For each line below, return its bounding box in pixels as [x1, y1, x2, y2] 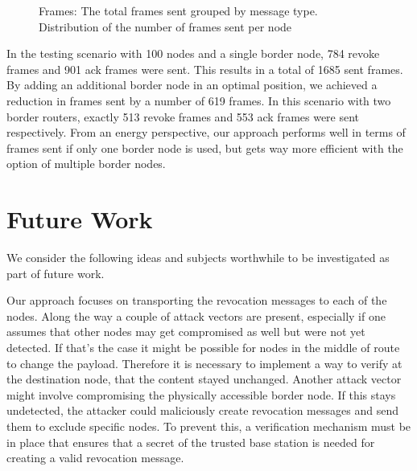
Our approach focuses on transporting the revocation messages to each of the [6, 292, 387, 309]
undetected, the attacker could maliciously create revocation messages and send [6, 402, 398, 419]
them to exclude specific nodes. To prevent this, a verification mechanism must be [6, 418, 411, 434]
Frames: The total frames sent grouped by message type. [39, 2, 318, 18]
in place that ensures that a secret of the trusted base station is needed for [6, 433, 375, 450]
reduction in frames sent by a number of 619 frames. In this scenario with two [6, 92, 391, 109]
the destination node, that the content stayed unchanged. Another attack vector [6, 371, 402, 387]
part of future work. [6, 264, 105, 281]
